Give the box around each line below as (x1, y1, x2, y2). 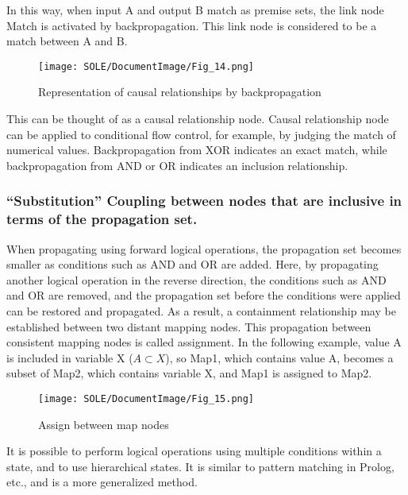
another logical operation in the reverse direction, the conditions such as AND (6, 271, 387, 288)
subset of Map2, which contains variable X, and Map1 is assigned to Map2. (6, 365, 372, 381)
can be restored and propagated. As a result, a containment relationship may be (6, 302, 396, 319)
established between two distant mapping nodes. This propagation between (6, 318, 371, 335)
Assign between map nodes (38, 416, 169, 432)
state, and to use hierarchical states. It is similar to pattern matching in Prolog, (6, 458, 395, 474)
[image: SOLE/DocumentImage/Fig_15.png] (38, 393, 255, 404)
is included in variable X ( (6, 349, 133, 365)
